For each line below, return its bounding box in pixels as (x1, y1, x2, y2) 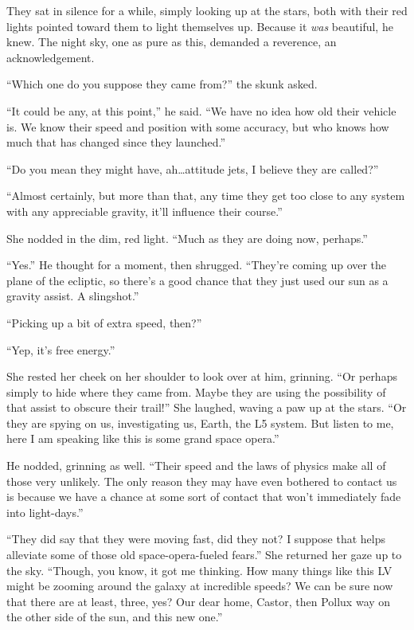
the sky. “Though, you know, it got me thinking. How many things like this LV (6, 562, 393, 578)
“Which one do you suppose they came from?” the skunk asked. (6, 76, 318, 92)
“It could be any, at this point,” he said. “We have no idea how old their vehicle (6, 102, 396, 119)
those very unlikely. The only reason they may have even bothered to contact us (6, 472, 397, 489)
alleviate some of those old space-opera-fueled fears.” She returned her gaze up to (6, 546, 402, 563)
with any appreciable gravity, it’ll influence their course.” (6, 202, 283, 219)
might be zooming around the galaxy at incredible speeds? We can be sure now (6, 577, 393, 594)
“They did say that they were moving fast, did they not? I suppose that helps (6, 530, 386, 547)
